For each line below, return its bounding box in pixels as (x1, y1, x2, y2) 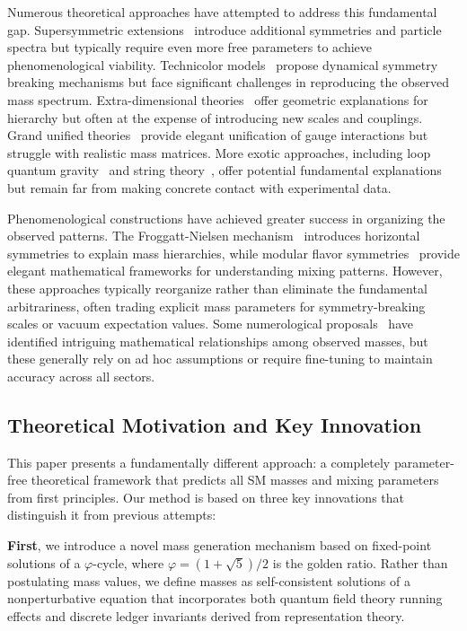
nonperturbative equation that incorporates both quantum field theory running (7, 589, 443, 608)
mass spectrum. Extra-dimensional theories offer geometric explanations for (7, 90, 428, 109)
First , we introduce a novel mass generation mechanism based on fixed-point (7, 536, 432, 555)
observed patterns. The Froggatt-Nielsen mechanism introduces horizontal (7, 226, 420, 245)
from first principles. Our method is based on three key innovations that (7, 487, 404, 506)
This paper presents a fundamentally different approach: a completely (7, 452, 391, 471)
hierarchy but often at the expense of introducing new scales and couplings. (7, 108, 423, 127)
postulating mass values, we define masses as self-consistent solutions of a (7, 571, 410, 590)
